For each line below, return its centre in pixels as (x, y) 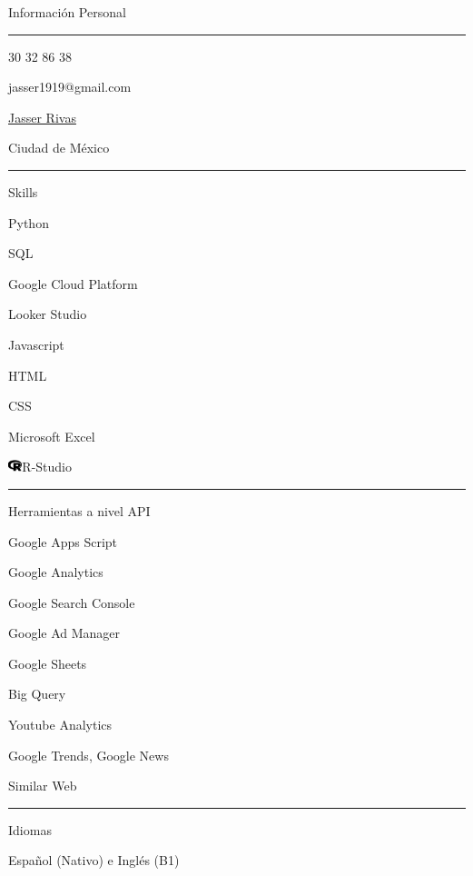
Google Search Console (72, 602)
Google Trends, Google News (89, 755)
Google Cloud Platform (73, 283)
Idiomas (30, 829)
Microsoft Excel (52, 436)
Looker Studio (48, 314)
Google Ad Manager (64, 633)
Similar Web (43, 786)
